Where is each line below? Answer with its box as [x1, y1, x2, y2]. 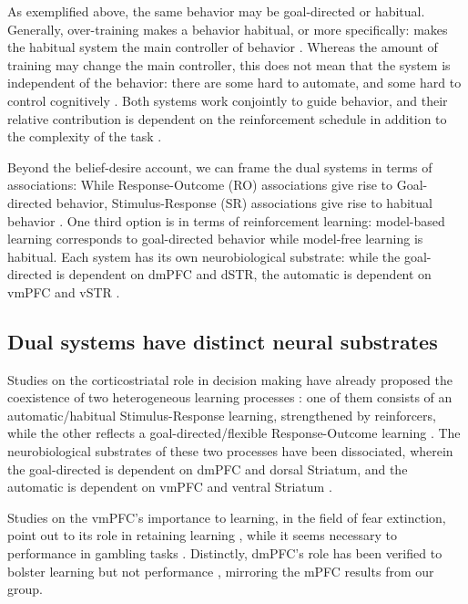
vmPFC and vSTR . [7, 282, 120, 301]
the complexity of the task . [7, 127, 162, 146]
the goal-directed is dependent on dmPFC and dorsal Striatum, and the [7, 459, 408, 478]
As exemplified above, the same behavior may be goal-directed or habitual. [7, 2, 425, 20]
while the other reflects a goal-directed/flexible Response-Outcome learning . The [7, 423, 461, 443]
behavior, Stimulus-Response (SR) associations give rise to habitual [56, 193, 432, 212]
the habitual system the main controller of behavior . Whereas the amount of [7, 37, 438, 57]
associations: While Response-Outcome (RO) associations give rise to [7, 175, 393, 194]
